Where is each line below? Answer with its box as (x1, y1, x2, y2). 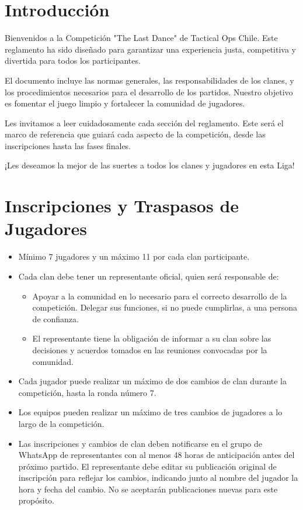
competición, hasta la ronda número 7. (18, 386, 156, 398)
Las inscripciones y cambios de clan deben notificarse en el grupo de (18, 437, 262, 449)
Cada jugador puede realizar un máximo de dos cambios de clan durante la (18, 375, 287, 387)
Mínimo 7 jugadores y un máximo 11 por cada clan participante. (18, 250, 250, 263)
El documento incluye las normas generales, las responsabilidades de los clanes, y (5, 74, 294, 86)
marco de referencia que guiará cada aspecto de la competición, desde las (5, 128, 266, 140)
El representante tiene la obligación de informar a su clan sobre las (32, 332, 271, 344)
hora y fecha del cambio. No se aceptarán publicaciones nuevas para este (18, 483, 278, 495)
